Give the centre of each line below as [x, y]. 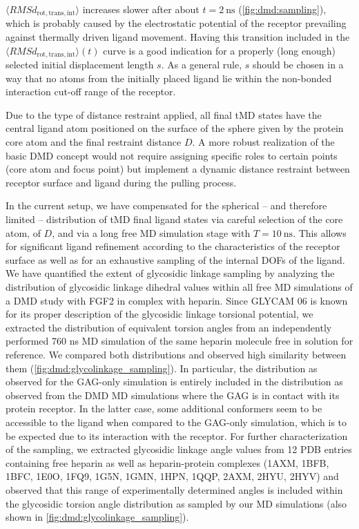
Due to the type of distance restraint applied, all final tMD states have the [164, 114]
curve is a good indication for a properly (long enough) [219, 50]
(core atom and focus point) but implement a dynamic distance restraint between [178, 169]
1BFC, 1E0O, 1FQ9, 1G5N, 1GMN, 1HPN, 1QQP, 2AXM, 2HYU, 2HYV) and [172, 476]
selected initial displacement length [80, 65]
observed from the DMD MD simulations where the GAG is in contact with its [173, 395]
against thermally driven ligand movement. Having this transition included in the [178, 37]
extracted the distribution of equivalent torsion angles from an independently [169, 327]
